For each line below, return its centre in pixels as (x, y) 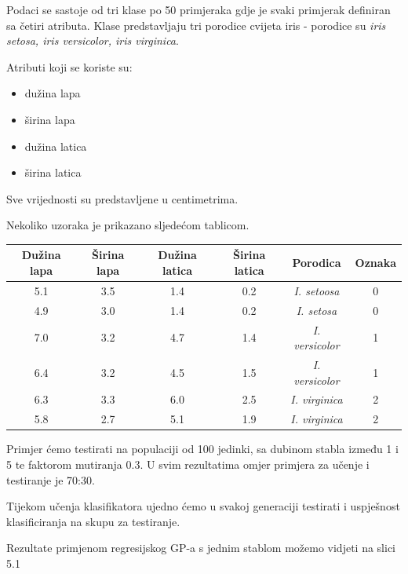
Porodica (317, 263)
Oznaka (375, 263)
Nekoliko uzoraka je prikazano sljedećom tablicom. (128, 225)
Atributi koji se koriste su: (69, 66)
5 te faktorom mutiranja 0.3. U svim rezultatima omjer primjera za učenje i (188, 464)
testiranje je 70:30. (51, 479)
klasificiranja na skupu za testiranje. (93, 521)
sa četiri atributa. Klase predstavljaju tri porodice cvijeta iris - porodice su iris (196, 25)
